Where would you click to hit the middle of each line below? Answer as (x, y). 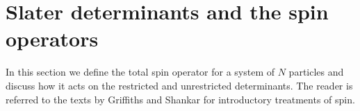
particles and (316, 72)
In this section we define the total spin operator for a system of (140, 72)
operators (52, 39)
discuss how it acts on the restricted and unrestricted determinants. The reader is (179, 85)
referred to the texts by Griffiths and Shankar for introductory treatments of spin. (180, 99)
